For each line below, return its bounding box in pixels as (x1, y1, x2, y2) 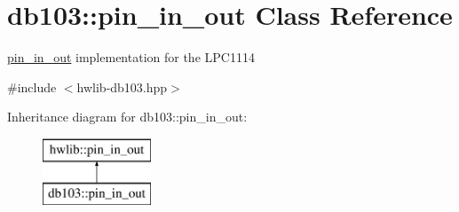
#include (7, 77, 57, 96)
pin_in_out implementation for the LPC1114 (7, 48, 255, 67)
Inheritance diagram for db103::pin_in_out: (7, 107, 248, 126)
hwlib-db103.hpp (76, 77, 168, 96)
